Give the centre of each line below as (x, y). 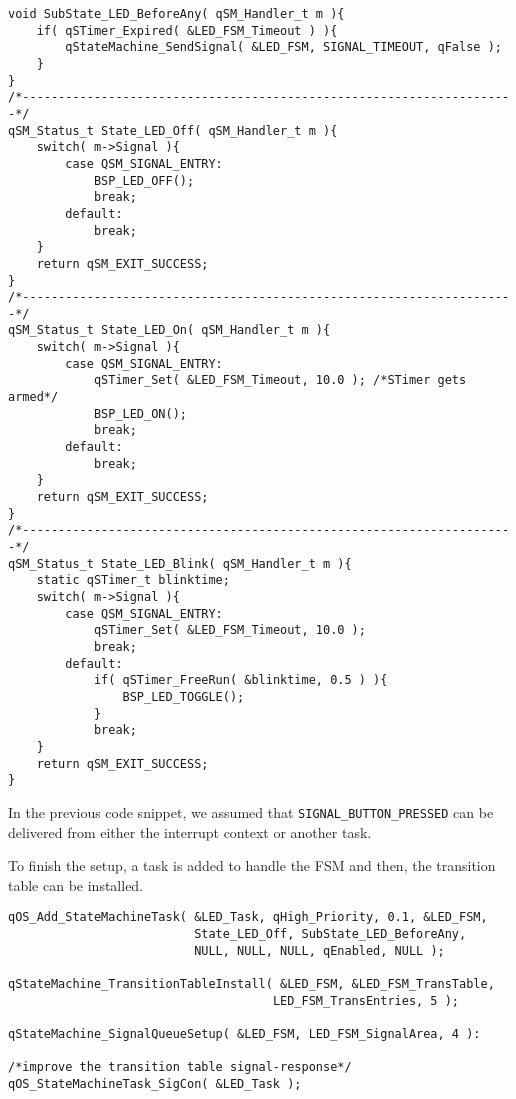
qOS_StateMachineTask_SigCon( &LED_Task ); (155, 1083)
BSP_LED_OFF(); (144, 180)
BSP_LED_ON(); (140, 413)
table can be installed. (76, 884)
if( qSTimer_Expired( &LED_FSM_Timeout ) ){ (187, 30)
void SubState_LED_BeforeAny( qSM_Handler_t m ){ (176, 14)
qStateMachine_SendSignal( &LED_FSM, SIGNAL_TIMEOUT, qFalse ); (283, 47)
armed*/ (33, 397)
